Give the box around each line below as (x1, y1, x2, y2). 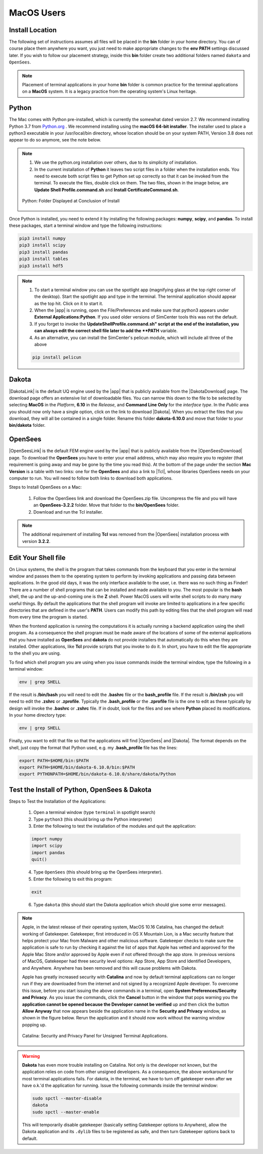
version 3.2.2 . (22, 538, 51, 544)
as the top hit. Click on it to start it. (34, 300, 103, 306)
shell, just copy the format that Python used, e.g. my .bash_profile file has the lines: (9, 744, 178, 751)
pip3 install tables (19, 256, 68, 262)
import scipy (31, 843, 63, 849)
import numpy (31, 836, 63, 841)
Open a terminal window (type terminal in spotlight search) (33, 810, 156, 816)
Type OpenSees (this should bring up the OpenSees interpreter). (33, 869, 163, 875)
